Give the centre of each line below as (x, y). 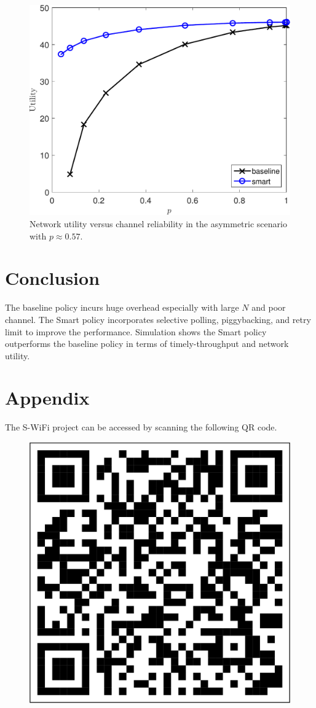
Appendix (47, 398)
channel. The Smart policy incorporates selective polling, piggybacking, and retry (158, 319)
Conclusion (53, 278)
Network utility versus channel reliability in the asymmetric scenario (158, 224)
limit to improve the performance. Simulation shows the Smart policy (136, 331)
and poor (269, 307)
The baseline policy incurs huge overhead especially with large (122, 307)
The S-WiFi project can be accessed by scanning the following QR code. (141, 427)
